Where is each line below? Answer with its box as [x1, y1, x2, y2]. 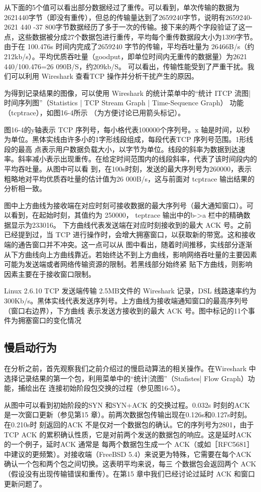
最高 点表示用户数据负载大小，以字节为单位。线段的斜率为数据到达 [18, 143, 238, 154]
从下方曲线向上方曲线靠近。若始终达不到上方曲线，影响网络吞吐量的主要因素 [4, 249, 257, 259]
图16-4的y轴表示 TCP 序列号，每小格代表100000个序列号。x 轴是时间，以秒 [4, 124, 250, 134]
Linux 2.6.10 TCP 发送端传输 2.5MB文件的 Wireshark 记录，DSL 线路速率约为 [4, 285, 256, 296]
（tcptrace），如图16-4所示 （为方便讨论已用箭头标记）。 [4, 107, 185, 117]
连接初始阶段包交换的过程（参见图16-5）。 [48, 383, 185, 393]
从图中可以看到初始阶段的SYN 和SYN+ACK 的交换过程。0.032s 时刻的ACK [4, 399, 250, 410]
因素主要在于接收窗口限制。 [4, 268, 95, 279]
